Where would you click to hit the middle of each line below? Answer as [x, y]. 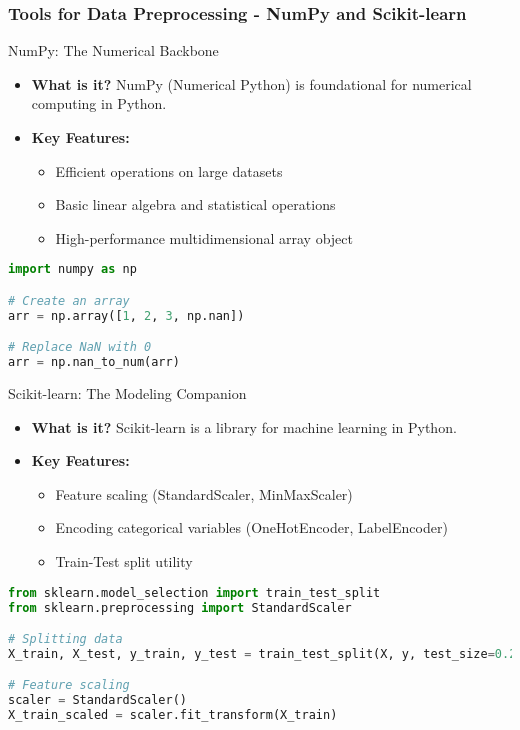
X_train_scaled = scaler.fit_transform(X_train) [173, 715]
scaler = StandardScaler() [97, 700]
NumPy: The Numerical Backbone [113, 50]
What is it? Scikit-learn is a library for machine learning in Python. [244, 426]
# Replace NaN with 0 [80, 347]
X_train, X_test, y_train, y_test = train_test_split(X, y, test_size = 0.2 [262, 653]
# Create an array [69, 300]
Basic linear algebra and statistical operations [195, 204]
